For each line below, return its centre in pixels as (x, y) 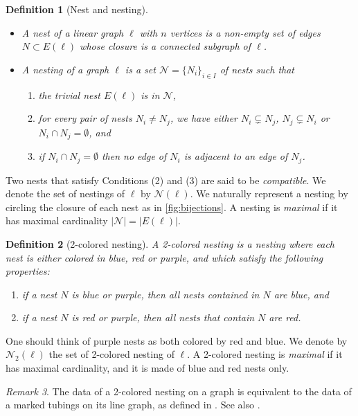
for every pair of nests (85, 118)
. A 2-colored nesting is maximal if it (265, 354)
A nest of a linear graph (73, 32)
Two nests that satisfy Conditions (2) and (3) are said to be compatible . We (166, 180)
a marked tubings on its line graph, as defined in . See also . (133, 405)
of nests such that (257, 69)
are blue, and (301, 294)
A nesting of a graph (65, 69)
